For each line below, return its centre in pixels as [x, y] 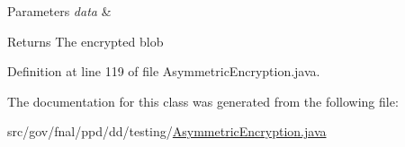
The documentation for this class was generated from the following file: [203, 101]
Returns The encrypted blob [85, 41]
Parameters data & [59, 11]
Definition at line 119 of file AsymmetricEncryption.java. [164, 71]
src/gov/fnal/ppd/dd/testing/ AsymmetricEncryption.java [167, 131]
